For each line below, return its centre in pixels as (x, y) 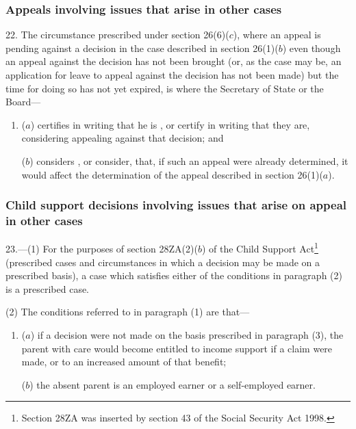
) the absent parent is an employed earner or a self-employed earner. (173, 384)
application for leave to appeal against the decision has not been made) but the (172, 75)
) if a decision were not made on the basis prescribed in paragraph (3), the (187, 334)
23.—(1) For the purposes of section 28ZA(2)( (102, 248)
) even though (311, 48)
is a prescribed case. (48, 288)
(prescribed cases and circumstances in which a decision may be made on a (163, 262)
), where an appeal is (277, 35)
